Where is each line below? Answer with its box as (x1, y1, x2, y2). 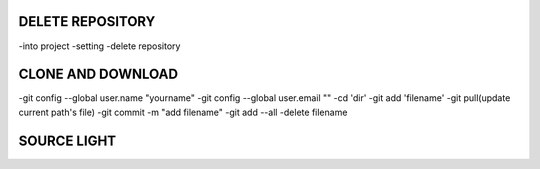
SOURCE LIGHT (18, 132, 117, 149)
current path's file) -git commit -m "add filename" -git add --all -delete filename (18, 106, 348, 118)
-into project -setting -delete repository (18, 40, 181, 52)
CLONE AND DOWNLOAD (18, 66, 179, 83)
